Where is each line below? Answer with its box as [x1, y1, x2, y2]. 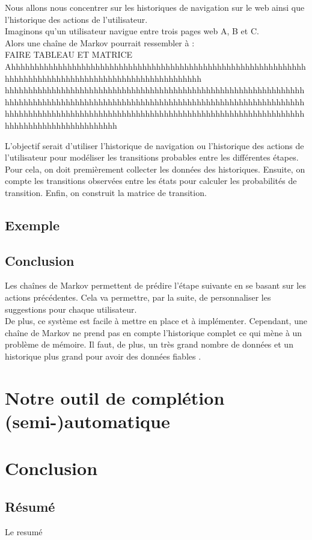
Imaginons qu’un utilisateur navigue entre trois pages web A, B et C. [5, 25, 259, 37]
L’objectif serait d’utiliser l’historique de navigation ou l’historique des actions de [5, 139, 304, 152]
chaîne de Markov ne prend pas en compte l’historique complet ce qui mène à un [5, 326, 302, 339]
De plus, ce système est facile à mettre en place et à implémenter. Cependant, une [5, 314, 307, 327]
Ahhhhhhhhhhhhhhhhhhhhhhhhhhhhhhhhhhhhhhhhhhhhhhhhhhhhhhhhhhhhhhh [5, 60, 306, 72]
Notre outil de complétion [5, 385, 225, 410]
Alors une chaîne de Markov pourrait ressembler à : [5, 36, 195, 49]
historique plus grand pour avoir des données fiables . [5, 350, 201, 363]
